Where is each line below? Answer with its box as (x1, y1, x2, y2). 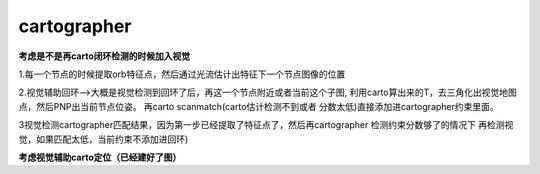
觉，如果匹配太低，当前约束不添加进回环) (18, 133, 189, 145)
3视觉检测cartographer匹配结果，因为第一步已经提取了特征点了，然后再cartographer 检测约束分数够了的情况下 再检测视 (18, 119, 514, 131)
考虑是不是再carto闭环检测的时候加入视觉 (18, 50, 191, 62)
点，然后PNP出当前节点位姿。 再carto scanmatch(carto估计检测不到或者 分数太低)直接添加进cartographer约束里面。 (18, 100, 499, 112)
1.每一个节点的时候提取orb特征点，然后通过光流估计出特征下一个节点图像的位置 (18, 68, 346, 80)
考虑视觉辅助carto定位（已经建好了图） (18, 151, 182, 163)
